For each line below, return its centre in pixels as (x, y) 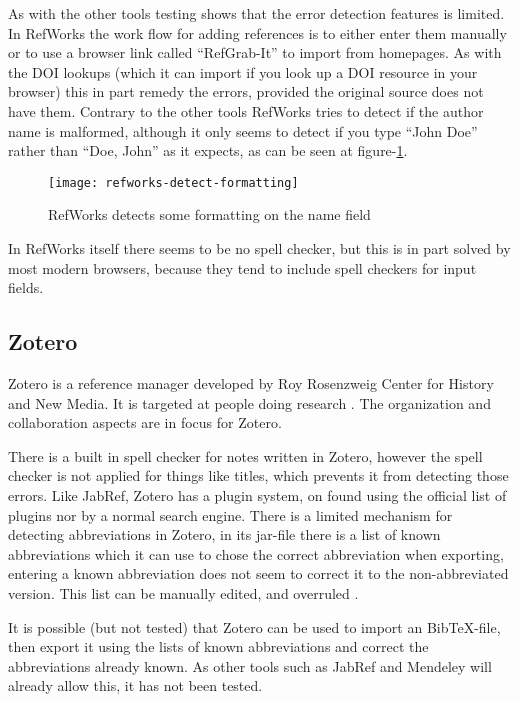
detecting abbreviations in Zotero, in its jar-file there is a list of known (224, 534)
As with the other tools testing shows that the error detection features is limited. (256, 13)
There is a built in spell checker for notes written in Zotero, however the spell (245, 455)
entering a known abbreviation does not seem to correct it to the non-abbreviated (258, 573)
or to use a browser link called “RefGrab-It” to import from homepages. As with (255, 52)
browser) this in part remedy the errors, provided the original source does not (246, 91)
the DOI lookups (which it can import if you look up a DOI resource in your (243, 71)
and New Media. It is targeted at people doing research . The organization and (249, 402)
